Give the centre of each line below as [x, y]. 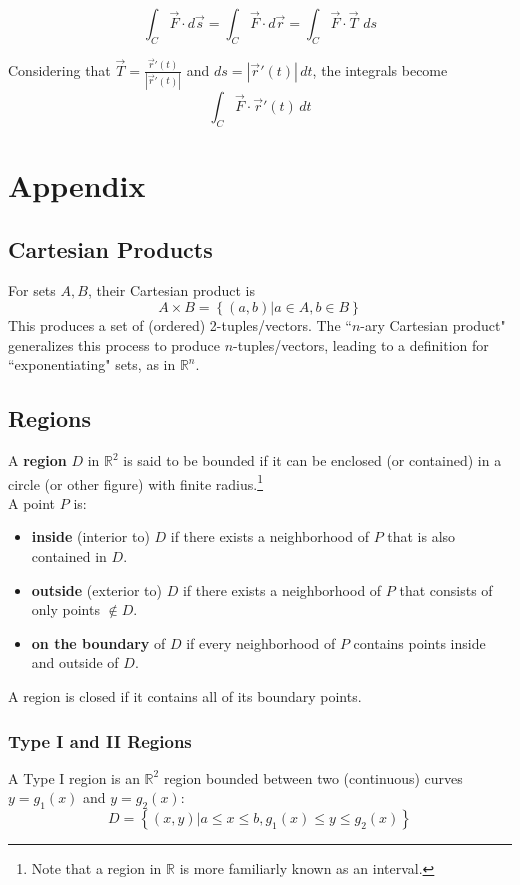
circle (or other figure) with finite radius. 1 [136, 482]
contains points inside [419, 642]
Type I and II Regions [100, 740]
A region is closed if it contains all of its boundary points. [185, 696]
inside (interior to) [90, 536]
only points [65, 609]
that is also [421, 536]
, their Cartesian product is [171, 290]
